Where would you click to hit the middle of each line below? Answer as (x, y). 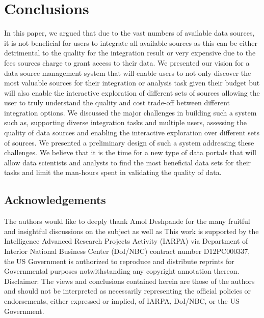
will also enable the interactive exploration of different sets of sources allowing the (132, 92)
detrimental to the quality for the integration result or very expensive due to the (130, 53)
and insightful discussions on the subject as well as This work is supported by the (131, 231)
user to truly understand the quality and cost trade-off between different (117, 103)
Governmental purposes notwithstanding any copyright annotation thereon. (122, 271)
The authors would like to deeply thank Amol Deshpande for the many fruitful (127, 221)
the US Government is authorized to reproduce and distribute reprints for (119, 261)
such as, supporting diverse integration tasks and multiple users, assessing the (125, 122)
